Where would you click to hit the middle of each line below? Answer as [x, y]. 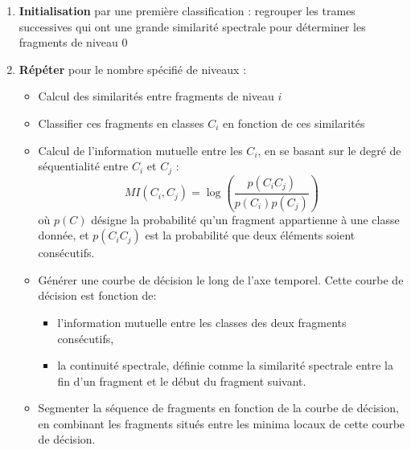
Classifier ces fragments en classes [121, 123]
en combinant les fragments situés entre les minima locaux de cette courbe [222, 423]
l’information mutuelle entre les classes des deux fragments [202, 322]
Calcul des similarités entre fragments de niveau [156, 96]
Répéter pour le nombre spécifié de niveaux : [133, 69]
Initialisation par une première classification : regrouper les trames [187, 10]
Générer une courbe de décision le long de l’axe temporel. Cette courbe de [221, 279]
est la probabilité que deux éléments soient [250, 235]
